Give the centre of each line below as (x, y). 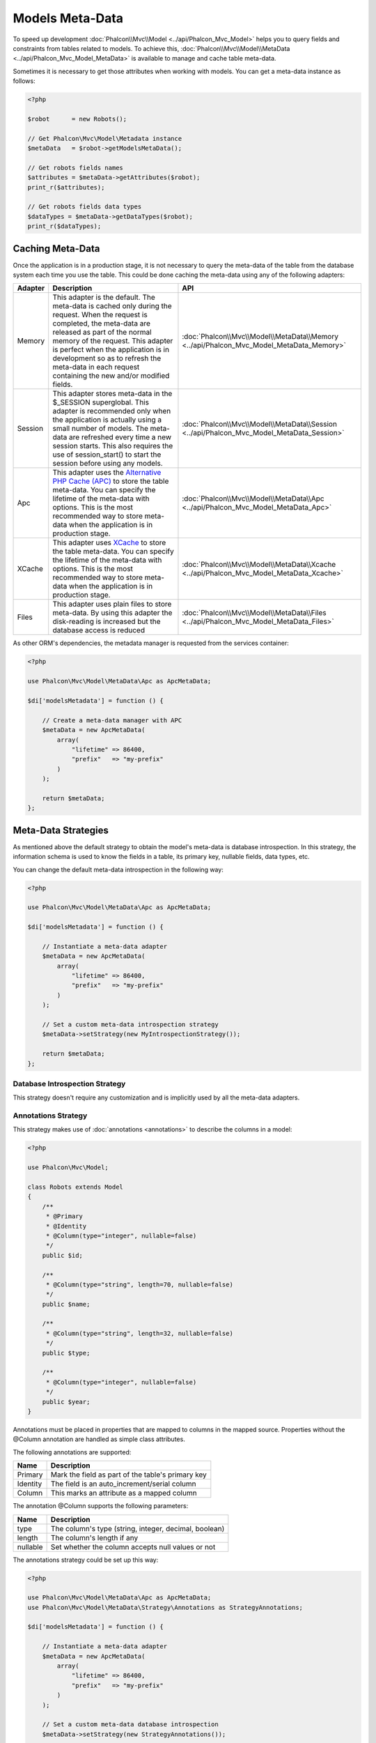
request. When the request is (100, 315)
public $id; (63, 1255)
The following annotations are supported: (72, 1452)
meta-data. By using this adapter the (112, 613)
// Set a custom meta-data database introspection (130, 1725)
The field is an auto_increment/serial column (123, 1484)
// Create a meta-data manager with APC (112, 720)
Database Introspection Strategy (69, 1083)
